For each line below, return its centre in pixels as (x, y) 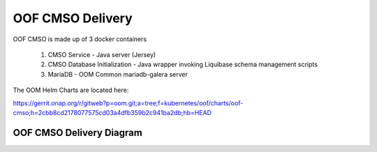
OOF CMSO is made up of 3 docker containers (80, 39)
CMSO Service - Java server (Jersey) (102, 54)
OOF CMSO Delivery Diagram (77, 132)
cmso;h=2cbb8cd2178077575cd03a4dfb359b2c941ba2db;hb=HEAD (112, 112)
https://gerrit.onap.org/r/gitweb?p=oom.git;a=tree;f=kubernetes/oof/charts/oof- (128, 103)
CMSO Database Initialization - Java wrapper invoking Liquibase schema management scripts (183, 64)
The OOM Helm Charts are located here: (71, 90)
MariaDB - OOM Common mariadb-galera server (118, 74)
